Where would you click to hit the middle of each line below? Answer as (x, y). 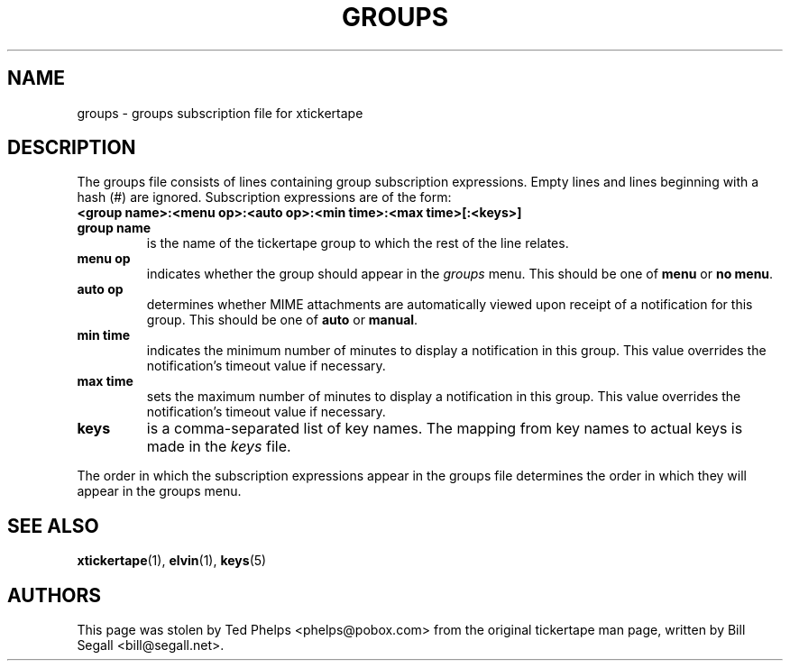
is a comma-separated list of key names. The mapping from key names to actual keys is (445, 429)
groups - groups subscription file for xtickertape (220, 113)
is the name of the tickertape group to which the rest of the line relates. (358, 243)
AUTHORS (55, 595)
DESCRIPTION (72, 148)
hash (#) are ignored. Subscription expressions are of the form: (264, 197)
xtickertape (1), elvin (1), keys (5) (172, 561)
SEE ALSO (53, 526)
